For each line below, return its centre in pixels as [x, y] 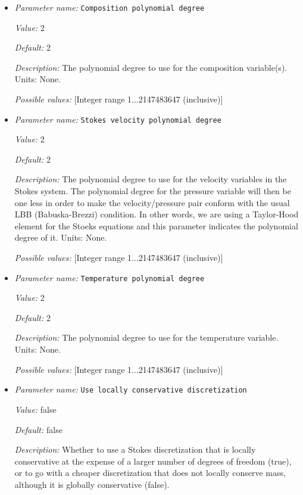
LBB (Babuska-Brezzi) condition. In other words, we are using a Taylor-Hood [157, 214]
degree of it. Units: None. [61, 237]
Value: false [35, 409]
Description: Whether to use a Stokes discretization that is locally [135, 449]
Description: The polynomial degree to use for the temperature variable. [146, 337]
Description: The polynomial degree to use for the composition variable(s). [151, 67]
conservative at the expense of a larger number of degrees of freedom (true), [153, 461]
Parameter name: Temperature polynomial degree [110, 277]
